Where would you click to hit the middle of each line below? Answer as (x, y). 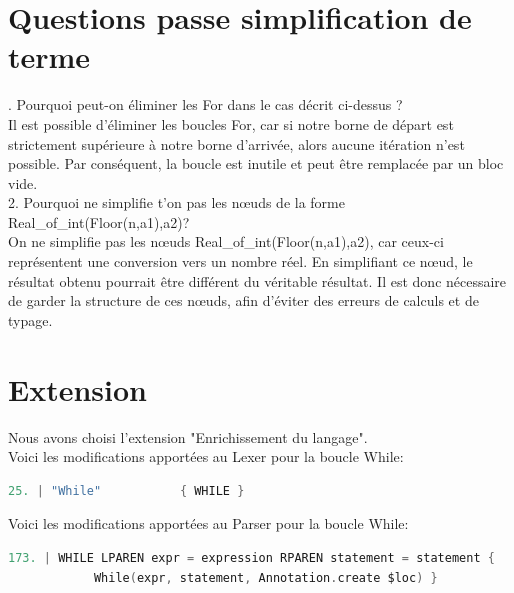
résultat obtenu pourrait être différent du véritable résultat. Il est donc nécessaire (257, 280)
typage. (30, 319)
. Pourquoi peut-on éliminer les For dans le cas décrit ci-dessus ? (205, 104)
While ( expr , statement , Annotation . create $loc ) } (265, 577)
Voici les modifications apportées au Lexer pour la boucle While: (206, 456)
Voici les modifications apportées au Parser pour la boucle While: (208, 523)
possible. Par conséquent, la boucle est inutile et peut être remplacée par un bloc (256, 163)
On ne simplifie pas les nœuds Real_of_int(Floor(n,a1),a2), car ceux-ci (226, 241)
